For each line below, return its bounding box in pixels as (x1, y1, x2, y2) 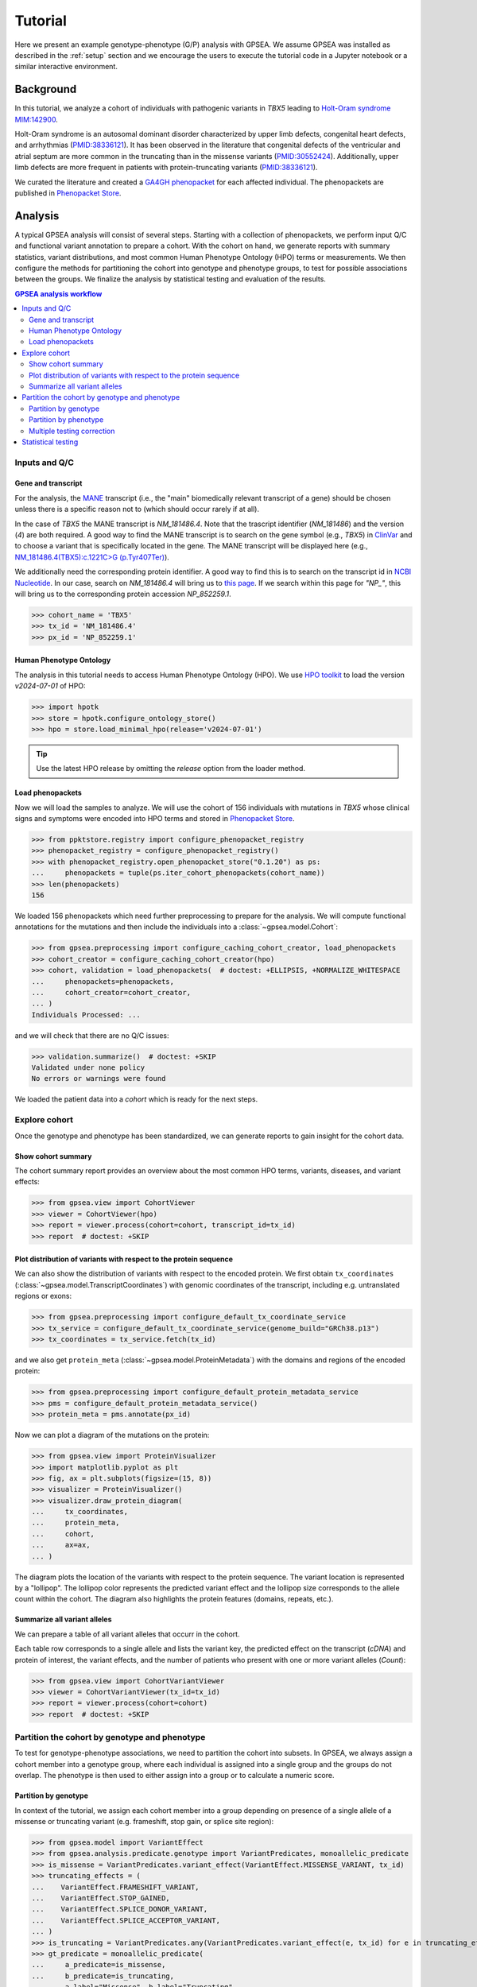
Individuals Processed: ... (31, 1010, 141, 1019)
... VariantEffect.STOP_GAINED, (31, 1893, 170, 1903)
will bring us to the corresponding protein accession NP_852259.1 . (14, 589, 231, 598)
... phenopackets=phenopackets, (31, 977, 175, 986)
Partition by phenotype (29, 415, 104, 424)
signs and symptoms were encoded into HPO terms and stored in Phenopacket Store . (14, 814, 295, 823)
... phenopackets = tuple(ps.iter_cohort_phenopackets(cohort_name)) (31, 869, 325, 877)
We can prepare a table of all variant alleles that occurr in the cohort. (14, 1629, 240, 1639)
